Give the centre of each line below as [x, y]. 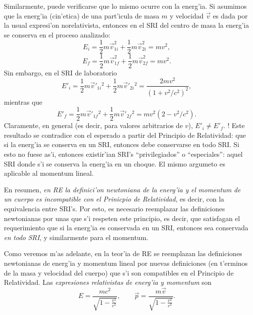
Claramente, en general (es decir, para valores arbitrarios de [93, 125]
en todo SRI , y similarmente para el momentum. [76, 237]
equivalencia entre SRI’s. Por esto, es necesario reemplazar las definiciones [115, 208]
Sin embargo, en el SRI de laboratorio [60, 72]
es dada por [230, 15]
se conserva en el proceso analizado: [57, 34]
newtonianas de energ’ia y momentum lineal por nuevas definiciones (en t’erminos [126, 263]
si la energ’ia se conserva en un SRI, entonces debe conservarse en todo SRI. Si [122, 144]
